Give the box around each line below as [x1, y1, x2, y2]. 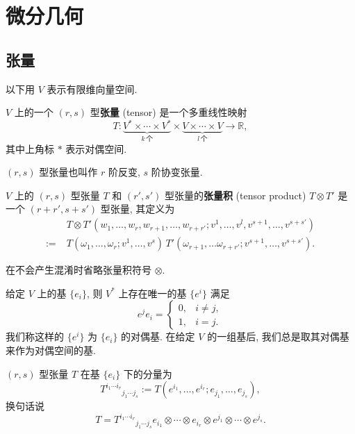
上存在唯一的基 [118, 285, 187, 300]
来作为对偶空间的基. [6, 342, 96, 357]
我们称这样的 [6, 329, 64, 344]
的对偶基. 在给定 [121, 329, 195, 344]
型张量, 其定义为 [100, 201, 175, 216]
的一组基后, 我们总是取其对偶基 [207, 329, 349, 344]
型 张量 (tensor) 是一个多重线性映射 [90, 105, 247, 119]
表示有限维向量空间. [47, 81, 138, 96]
